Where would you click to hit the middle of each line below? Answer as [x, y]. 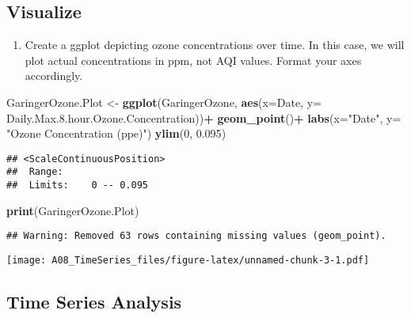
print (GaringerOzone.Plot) [73, 210]
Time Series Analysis [94, 302]
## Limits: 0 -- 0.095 [77, 185]
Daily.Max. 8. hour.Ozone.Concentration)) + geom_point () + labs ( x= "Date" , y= [204, 117]
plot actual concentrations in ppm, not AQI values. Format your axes [193, 60]
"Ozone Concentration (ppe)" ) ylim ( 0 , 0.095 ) [116, 133]
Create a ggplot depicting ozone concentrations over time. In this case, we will [215, 45]
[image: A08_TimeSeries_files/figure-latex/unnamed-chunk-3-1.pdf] [188, 260]
